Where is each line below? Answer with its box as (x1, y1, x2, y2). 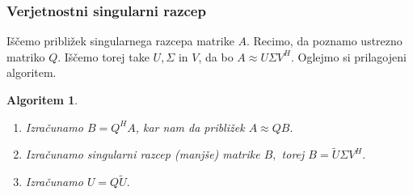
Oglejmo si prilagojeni (297, 48, 407, 65)
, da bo (198, 48, 234, 65)
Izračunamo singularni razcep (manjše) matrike (25, 146, 260, 163)
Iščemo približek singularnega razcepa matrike (6, 32, 234, 49)
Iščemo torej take (64, 48, 150, 65)
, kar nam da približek (135, 118, 245, 135)
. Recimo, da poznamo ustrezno (247, 32, 402, 49)
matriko (6, 48, 45, 65)
